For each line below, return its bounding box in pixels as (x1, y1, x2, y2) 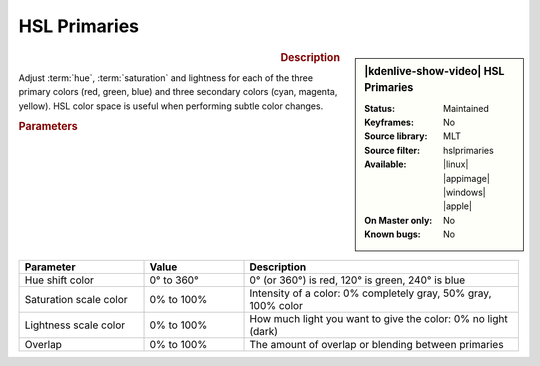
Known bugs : (364, 228, 422, 240)
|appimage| (443, 172, 490, 184)
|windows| (443, 186, 486, 199)
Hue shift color (24, 273, 95, 287)
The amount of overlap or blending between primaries (249, 337, 504, 351)
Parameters (18, 120, 79, 134)
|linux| (443, 158, 469, 170)
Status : (364, 102, 395, 114)
